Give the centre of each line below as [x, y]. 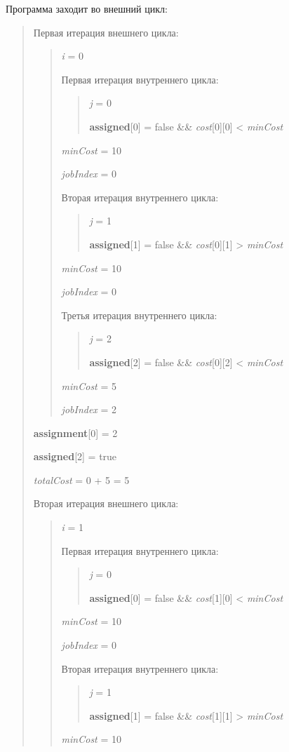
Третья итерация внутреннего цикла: [139, 315]
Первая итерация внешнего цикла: [106, 32]
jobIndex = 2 [89, 409]
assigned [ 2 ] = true [75, 456]
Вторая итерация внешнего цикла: [106, 503]
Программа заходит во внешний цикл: [87, 8]
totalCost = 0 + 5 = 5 [81, 479]
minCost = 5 [89, 385]
